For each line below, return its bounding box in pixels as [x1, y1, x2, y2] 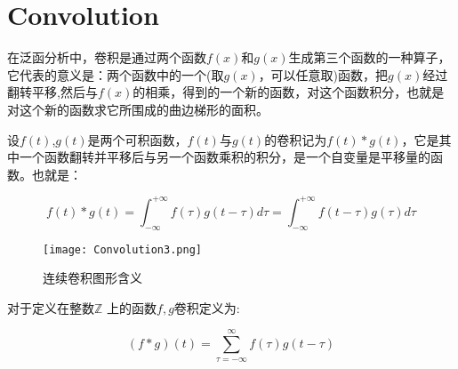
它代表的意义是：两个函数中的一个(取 [7, 65, 224, 84]
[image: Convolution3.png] [43, 243, 202, 256]
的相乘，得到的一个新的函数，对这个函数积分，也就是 [133, 83, 445, 101]
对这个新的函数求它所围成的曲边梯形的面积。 [7, 100, 269, 118]
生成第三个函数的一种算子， [288, 48, 451, 67]
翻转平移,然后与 [7, 83, 98, 101]
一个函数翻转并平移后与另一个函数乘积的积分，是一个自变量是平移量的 [19, 148, 430, 166]
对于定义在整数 [7, 298, 94, 317]
